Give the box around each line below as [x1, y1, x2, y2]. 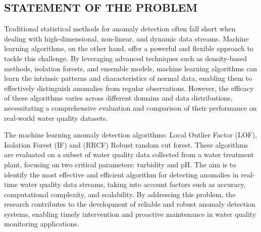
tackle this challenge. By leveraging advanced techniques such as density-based [4, 53, 247, 63]
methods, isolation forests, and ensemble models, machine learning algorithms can [4, 63, 257, 73]
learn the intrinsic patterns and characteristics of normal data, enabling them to [4, 73, 252, 83]
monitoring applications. [4, 218, 79, 229]
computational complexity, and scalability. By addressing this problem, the [4, 189, 236, 199]
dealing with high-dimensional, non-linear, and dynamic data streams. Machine [4, 33, 249, 43]
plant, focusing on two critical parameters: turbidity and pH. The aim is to [4, 159, 236, 169]
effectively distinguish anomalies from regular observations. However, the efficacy [4, 82, 254, 93]
